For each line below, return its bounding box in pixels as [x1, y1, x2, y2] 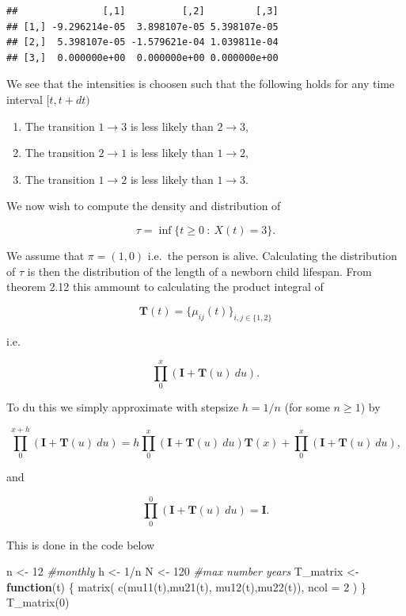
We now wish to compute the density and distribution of [6, 197, 281, 214]
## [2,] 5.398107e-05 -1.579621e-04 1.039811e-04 [6, 36, 279, 48]
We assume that [6, 247, 85, 263]
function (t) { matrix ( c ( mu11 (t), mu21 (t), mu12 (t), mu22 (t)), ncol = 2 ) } [6, 578, 366, 595]
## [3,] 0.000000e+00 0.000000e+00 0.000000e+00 [6, 52, 279, 63]
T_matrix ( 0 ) [6, 594, 70, 610]
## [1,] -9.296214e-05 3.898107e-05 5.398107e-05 [6, 21, 279, 33]
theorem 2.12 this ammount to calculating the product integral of [6, 278, 324, 295]
